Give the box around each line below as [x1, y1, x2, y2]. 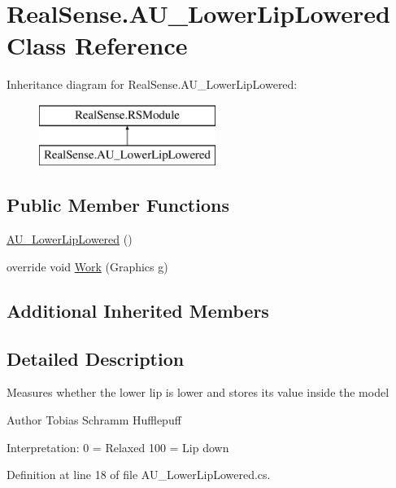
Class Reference [7, 29, 188, 62]
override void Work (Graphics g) [7, 257, 168, 275]
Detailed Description [7, 345, 185, 371]
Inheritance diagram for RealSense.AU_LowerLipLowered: [7, 76, 298, 93]
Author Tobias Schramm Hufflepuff [7, 411, 181, 429]
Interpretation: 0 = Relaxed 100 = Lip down [7, 438, 229, 455]
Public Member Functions [7, 192, 229, 218]
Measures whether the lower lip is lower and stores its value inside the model [7, 384, 389, 401]
